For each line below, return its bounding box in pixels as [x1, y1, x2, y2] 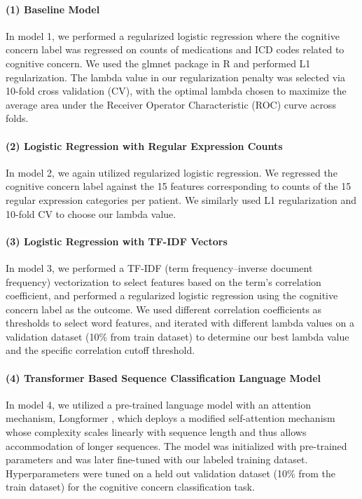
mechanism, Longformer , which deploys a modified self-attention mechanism [6, 411, 335, 425]
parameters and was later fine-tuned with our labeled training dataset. [6, 452, 308, 467]
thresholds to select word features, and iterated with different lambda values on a [6, 315, 354, 330]
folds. [6, 111, 29, 125]
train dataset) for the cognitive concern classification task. [6, 479, 255, 494]
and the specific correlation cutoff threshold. [6, 343, 195, 357]
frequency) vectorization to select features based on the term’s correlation [6, 274, 321, 289]
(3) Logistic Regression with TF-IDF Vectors [6, 233, 228, 248]
